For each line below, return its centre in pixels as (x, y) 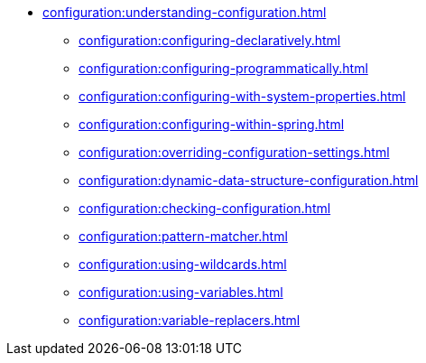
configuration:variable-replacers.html (190, 320)
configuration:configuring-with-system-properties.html (242, 96)
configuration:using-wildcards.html (183, 264)
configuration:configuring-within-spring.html (212, 124)
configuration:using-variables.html (181, 292)
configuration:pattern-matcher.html (183, 236)
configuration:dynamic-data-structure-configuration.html (249, 180)
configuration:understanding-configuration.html (185, 12)
